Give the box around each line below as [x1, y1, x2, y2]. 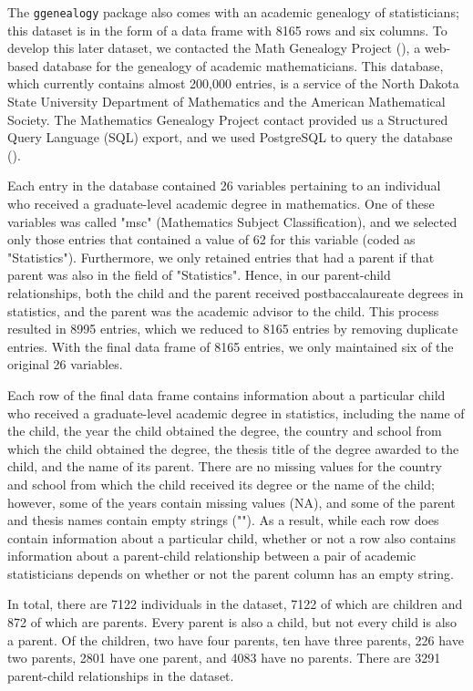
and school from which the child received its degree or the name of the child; [7, 474, 435, 493]
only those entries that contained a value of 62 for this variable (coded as [7, 230, 416, 249]
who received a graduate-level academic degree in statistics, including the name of [7, 403, 465, 422]
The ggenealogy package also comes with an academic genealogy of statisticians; [7, 3, 459, 21]
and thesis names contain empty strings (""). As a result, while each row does [7, 511, 439, 530]
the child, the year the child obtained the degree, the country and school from [7, 421, 442, 440]
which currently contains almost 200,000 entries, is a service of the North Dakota [7, 74, 459, 93]
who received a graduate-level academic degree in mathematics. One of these [7, 194, 435, 212]
